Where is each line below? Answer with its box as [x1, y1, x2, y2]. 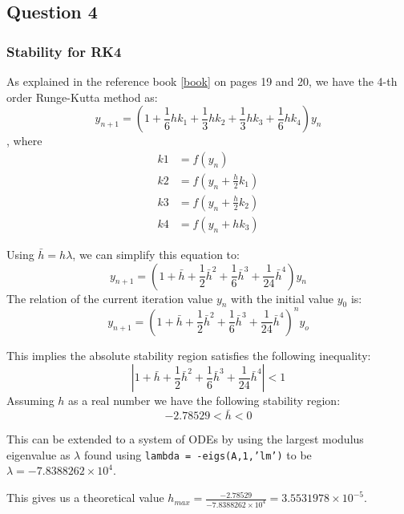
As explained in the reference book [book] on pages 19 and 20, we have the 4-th [6, 73, 398, 89]
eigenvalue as [6, 446, 71, 463]
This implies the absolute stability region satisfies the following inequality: [6, 346, 371, 363]
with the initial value [231, 289, 334, 306]
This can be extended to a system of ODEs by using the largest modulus [6, 431, 364, 447]
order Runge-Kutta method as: [6, 88, 158, 105]
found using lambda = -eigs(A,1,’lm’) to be [83, 446, 312, 463]
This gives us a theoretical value [6, 489, 164, 506]
